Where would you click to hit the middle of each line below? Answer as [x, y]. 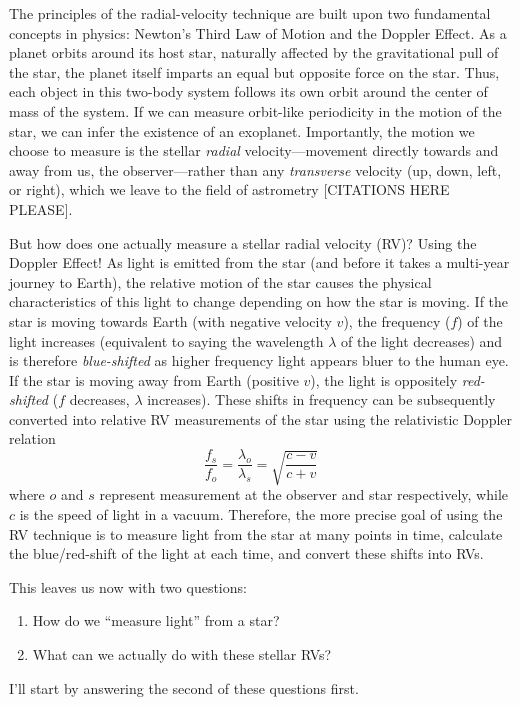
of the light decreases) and [421, 340]
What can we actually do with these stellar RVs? [182, 654]
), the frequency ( [397, 320]
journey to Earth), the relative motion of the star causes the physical [220, 281]
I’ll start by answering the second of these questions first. [184, 687]
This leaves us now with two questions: [128, 586]
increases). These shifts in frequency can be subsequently [321, 399]
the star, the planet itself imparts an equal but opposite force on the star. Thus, [254, 71]
